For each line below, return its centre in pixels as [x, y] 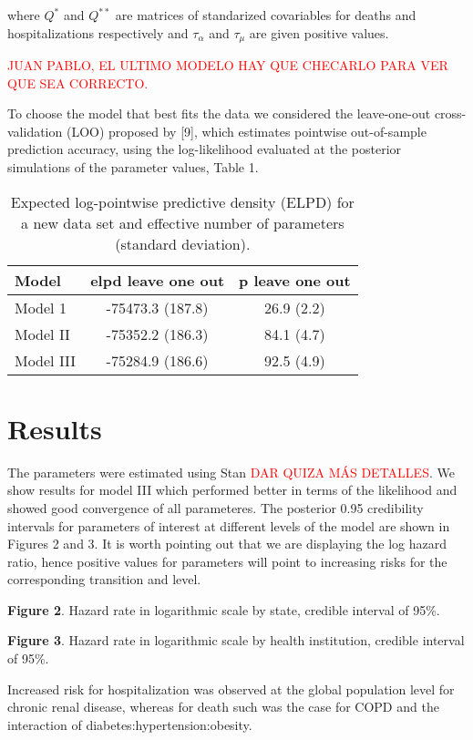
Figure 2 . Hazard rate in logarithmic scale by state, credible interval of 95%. [224, 609]
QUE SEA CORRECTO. [78, 82]
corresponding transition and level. [104, 579]
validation [35, 131]
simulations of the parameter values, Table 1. [133, 167]
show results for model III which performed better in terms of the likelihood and [232, 490]
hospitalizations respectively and [98, 32]
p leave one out [295, 280]
